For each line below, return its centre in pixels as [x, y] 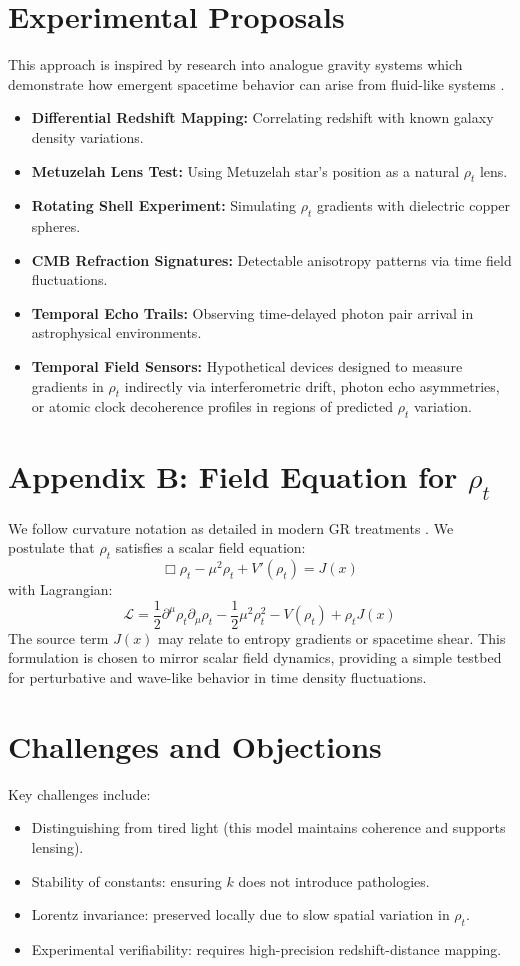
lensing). [57, 846]
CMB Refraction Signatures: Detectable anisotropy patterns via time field [271, 259]
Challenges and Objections [195, 745]
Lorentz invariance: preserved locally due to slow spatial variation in [240, 914]
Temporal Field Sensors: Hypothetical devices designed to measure [247, 366]
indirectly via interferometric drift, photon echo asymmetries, [312, 385]
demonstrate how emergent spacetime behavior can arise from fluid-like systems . [256, 83]
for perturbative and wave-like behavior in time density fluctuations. [217, 677]
